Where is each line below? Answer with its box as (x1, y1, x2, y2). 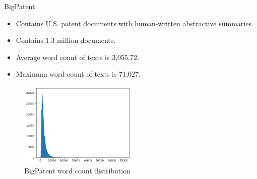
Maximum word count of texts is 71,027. (16, 69, 141, 79)
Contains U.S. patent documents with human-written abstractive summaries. (16, 18, 253, 28)
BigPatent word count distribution (24, 165, 131, 176)
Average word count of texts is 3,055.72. (16, 51, 139, 62)
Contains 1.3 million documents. (16, 35, 116, 45)
